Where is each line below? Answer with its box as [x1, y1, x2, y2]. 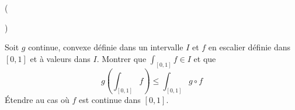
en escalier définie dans [208, 41, 291, 53]
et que [193, 52, 216, 64]
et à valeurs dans [30, 52, 91, 64]
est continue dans [78, 94, 141, 106]
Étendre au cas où [5, 94, 70, 106]
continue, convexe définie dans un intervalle [28, 41, 183, 53]
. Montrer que [96, 52, 147, 64]
